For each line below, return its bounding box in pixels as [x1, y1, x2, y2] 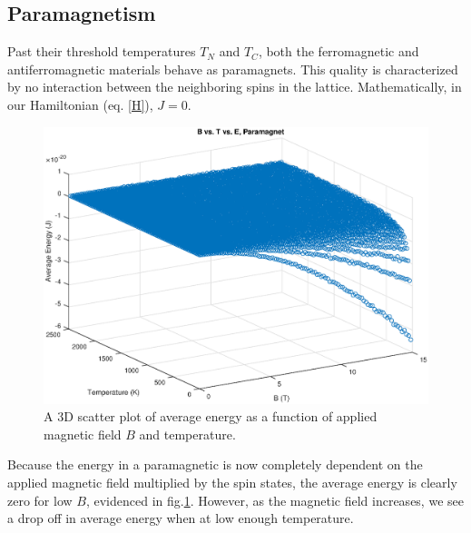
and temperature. [139, 424, 236, 443]
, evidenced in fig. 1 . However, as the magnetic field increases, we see [85, 490, 464, 509]
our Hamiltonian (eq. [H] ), [7, 94, 153, 114]
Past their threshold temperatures [7, 42, 196, 61]
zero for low [7, 490, 73, 509]
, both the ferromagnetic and [258, 42, 419, 61]
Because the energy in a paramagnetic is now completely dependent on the [7, 455, 423, 474]
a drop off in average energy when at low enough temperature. [7, 508, 354, 528]
